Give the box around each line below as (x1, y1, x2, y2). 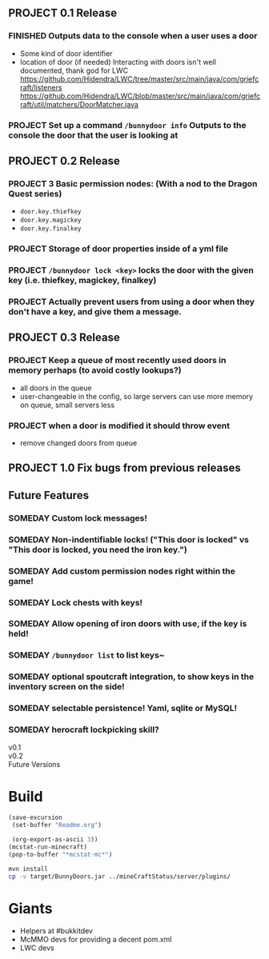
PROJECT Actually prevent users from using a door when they (8, 296, 255, 307)
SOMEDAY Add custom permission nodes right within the (8, 565, 236, 577)
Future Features (8, 488, 90, 502)
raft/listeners (19, 82, 62, 92)
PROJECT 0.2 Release (8, 154, 120, 167)
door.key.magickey (19, 216, 82, 225)
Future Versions (8, 759, 61, 769)
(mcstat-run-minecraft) (8, 843, 88, 851)
